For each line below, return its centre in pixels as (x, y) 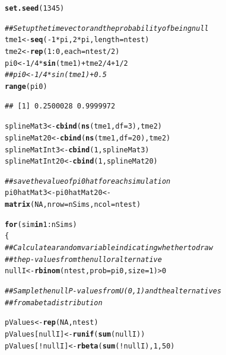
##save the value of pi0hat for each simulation (88, 181)
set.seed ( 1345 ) (35, 8)
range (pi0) (26, 86)
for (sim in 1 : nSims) (41, 224)
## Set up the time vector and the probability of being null (107, 28)
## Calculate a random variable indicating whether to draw (109, 248)
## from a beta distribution (54, 303)
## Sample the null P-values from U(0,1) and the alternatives (113, 291)
